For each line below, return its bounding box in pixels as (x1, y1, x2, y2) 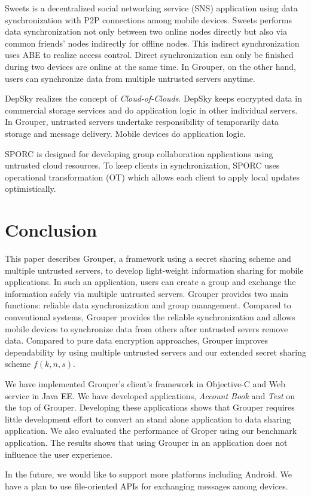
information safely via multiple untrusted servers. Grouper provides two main (5, 287, 289, 299)
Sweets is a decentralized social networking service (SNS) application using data (5, 2, 298, 14)
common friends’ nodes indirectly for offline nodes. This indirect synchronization (5, 36, 300, 49)
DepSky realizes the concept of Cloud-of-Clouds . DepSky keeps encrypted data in (5, 92, 302, 105)
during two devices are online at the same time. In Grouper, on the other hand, (5, 60, 296, 72)
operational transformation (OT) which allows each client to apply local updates (5, 170, 300, 183)
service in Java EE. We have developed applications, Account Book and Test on (5, 389, 295, 402)
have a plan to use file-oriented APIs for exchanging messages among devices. (5, 479, 288, 492)
